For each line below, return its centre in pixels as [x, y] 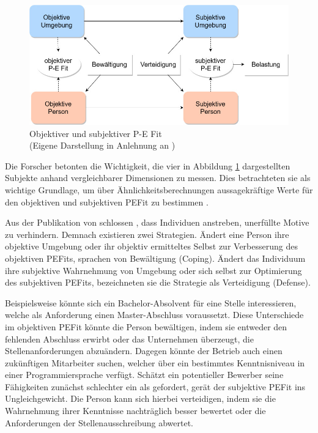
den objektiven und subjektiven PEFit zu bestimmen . [107, 202]
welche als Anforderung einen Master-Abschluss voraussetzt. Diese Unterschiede [154, 315]
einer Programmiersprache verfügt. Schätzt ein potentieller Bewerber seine [144, 375]
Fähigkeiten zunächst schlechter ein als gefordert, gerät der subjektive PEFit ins [155, 386]
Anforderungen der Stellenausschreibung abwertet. [99, 422]
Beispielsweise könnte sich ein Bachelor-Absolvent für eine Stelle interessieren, [151, 302]
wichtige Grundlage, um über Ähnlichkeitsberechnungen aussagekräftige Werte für [159, 189]
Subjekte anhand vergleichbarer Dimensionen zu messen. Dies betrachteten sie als [158, 178]
